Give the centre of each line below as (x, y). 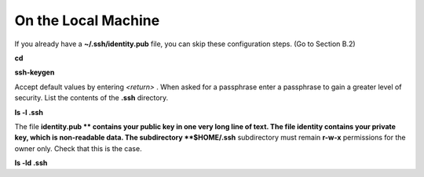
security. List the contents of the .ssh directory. (91, 98)
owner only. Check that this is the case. (78, 148)
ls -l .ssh (29, 112)
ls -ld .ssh (31, 163)
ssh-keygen (35, 72)
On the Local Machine (87, 20)
